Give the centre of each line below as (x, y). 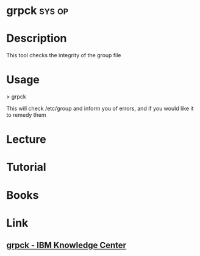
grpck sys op (37, 11)
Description (37, 39)
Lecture (27, 140)
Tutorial (27, 167)
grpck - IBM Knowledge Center (66, 245)
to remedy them (27, 115)
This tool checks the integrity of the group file (64, 55)
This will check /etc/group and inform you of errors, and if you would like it (100, 109)
